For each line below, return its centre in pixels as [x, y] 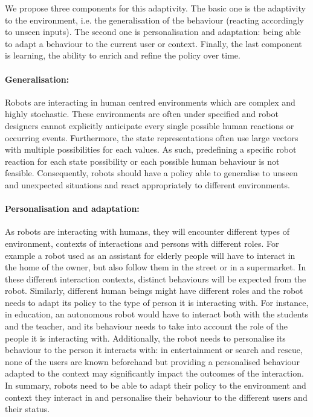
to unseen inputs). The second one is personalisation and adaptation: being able [153, 32]
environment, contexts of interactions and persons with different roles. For [142, 243]
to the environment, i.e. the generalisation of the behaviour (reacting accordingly [154, 20]
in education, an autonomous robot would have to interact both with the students [157, 314]
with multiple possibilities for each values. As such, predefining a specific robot [151, 149]
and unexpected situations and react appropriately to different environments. [147, 184]
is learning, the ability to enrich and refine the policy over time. [123, 55]
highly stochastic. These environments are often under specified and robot [142, 114]
